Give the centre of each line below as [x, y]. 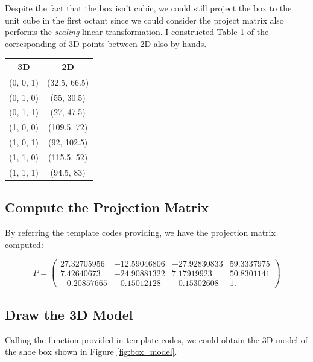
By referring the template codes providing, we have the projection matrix [140, 233]
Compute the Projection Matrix [107, 207]
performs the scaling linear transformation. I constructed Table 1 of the [137, 32]
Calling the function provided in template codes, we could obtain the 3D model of [156, 339]
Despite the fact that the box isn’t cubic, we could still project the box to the [148, 8]
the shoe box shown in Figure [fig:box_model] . [91, 351]
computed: [24, 244]
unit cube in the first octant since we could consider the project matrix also [144, 20]
